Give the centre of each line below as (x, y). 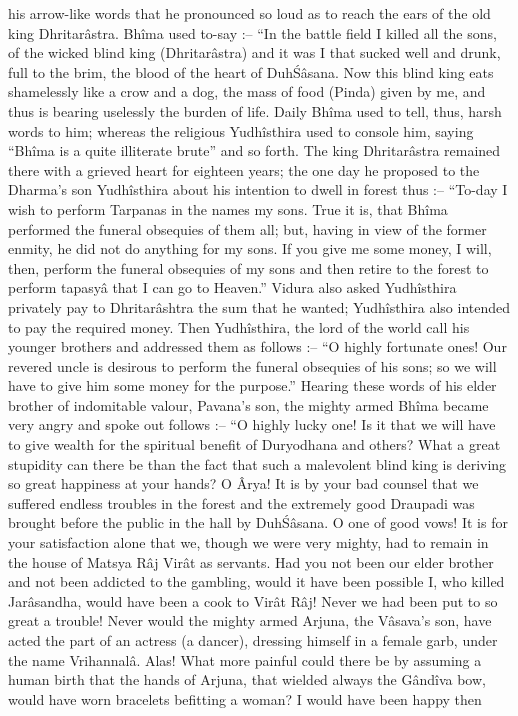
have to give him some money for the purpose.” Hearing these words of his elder (252, 385)
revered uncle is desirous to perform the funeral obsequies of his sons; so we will (252, 365)
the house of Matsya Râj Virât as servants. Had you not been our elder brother (251, 561)
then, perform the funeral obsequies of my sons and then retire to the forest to (248, 267)
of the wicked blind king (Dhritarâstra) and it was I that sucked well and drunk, (254, 52)
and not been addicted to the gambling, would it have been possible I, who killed (256, 581)
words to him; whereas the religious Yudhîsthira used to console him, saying (241, 130)
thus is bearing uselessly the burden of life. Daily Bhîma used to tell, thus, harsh (255, 110)
